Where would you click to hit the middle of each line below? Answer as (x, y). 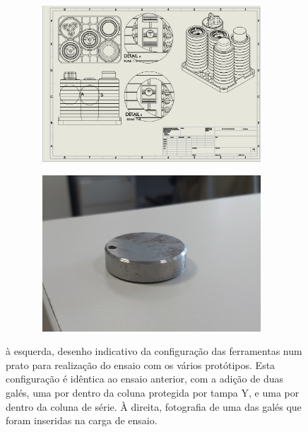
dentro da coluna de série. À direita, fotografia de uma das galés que (154, 406)
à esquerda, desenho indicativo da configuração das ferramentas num (154, 351)
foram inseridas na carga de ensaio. (82, 420)
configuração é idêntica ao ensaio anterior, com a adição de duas (145, 379)
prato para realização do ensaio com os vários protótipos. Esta (141, 364)
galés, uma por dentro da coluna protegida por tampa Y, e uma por (153, 392)
